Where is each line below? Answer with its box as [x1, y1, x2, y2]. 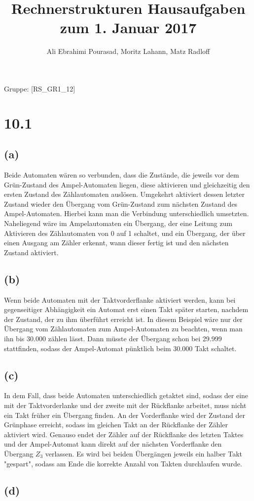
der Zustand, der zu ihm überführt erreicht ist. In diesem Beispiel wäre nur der [4, 314, 243, 324]
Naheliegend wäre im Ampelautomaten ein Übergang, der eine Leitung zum [4, 218, 233, 228]
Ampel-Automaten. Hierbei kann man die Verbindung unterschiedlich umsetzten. [4, 208, 249, 219]
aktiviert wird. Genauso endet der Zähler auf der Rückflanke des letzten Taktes [4, 429, 244, 439]
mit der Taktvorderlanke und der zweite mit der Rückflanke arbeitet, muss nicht [4, 400, 247, 410]
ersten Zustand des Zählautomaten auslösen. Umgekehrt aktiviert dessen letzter [4, 189, 245, 199]
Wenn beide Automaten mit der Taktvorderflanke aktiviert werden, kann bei [4, 294, 236, 305]
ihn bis [4, 333, 25, 343]
